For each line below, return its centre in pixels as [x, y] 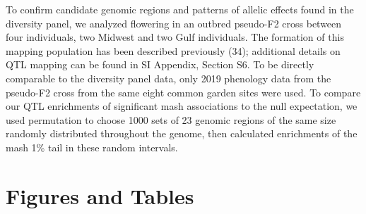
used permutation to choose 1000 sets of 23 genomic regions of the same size [171, 119]
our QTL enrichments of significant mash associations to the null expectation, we [182, 106]
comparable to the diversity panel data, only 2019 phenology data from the [169, 78]
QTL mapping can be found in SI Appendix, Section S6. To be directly [160, 64]
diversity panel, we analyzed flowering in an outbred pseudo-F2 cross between [174, 23]
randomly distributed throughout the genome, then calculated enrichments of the [182, 133]
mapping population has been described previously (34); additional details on [173, 50]
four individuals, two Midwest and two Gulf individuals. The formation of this [175, 37]
